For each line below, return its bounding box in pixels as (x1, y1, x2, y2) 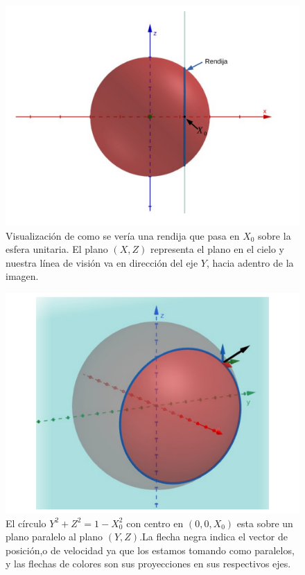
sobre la (258, 228, 291, 242)
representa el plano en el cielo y (150, 242, 284, 256)
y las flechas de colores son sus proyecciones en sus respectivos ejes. (6, 556, 291, 571)
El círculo (6, 515, 46, 530)
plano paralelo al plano (6, 529, 103, 544)
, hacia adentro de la (206, 255, 294, 269)
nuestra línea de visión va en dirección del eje (6, 255, 198, 269)
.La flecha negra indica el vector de (139, 529, 288, 544)
